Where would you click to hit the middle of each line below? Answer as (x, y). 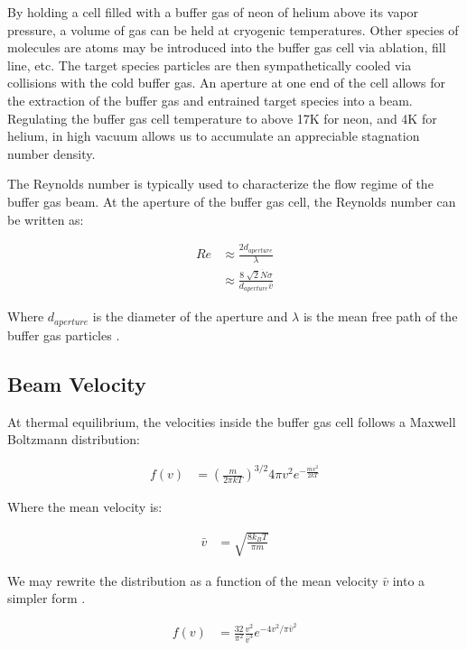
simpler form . (47, 598)
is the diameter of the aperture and (190, 316)
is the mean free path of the (380, 316)
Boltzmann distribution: (74, 439)
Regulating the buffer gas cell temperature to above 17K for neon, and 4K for (222, 118)
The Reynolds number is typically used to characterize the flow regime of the (220, 184)
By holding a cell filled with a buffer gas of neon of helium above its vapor (213, 12)
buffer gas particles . (64, 334)
